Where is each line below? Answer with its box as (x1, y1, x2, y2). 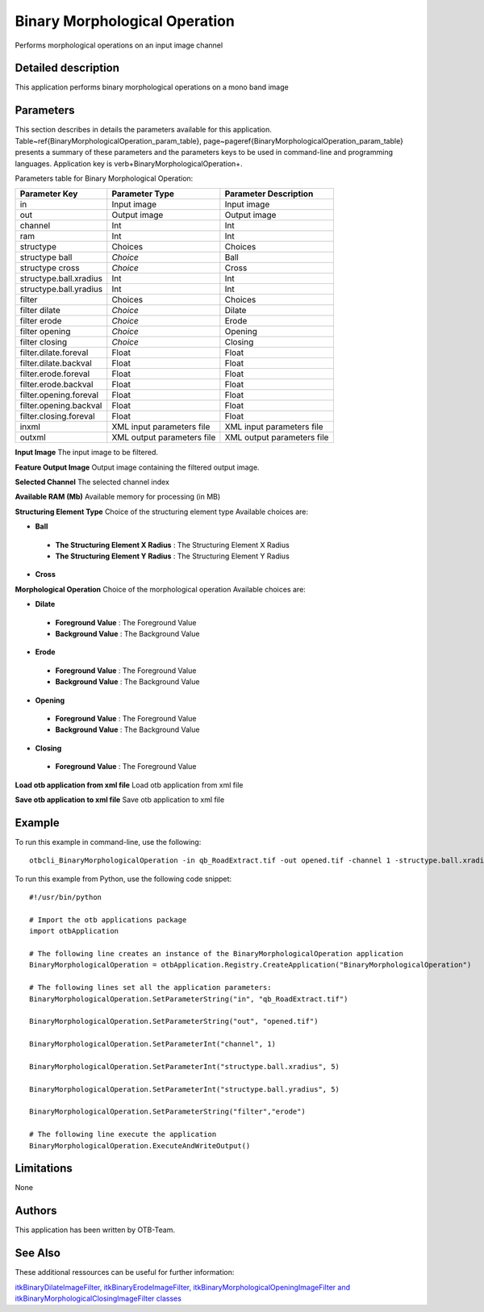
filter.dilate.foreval (19, 347, 89, 358)
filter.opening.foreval (19, 390, 99, 401)
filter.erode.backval (19, 379, 94, 391)
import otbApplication (29, 926, 119, 936)
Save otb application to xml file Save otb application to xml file (15, 795, 225, 804)
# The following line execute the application (29, 1130, 217, 1139)
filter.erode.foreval (19, 368, 90, 379)
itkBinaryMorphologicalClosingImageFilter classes (15, 1293, 181, 1303)
